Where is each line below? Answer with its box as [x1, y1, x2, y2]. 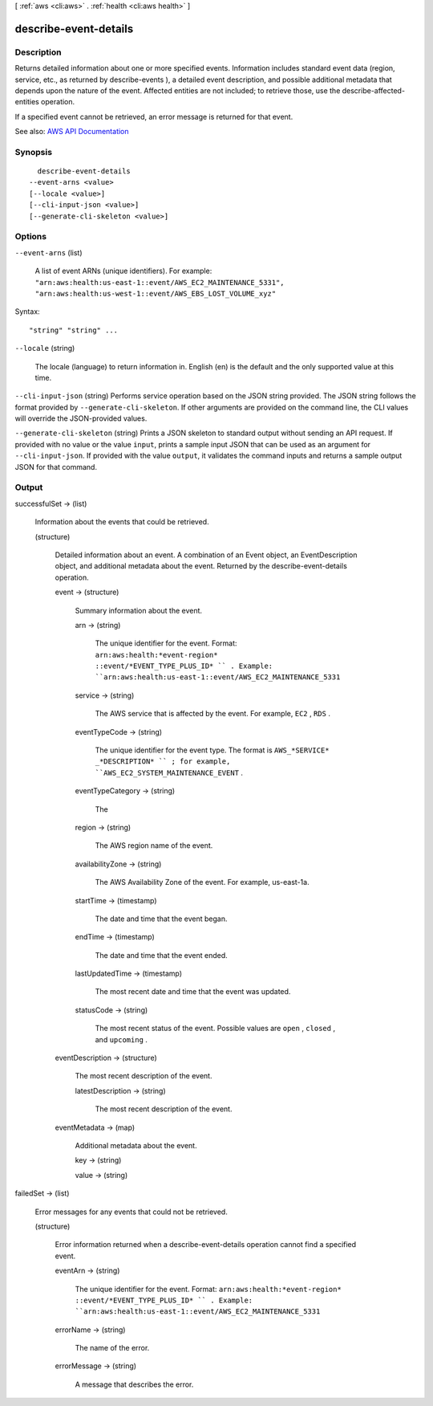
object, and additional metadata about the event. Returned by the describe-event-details [55, 561, 348, 571]
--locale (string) [14, 344, 75, 353]
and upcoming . [95, 1034, 148, 1044]
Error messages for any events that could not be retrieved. [34, 1207, 228, 1216]
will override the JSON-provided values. [14, 414, 148, 423]
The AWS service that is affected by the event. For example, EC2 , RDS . [95, 709, 330, 719]
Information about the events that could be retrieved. [34, 517, 209, 527]
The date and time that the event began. [95, 914, 228, 923]
